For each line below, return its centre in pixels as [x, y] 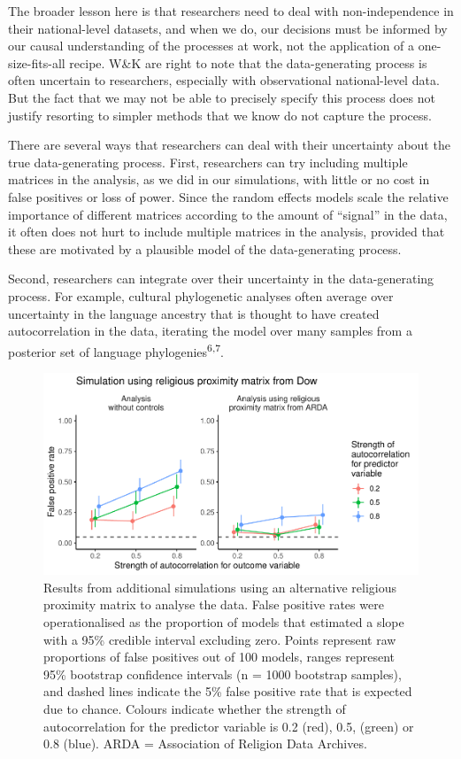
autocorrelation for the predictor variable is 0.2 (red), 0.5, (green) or [229, 726]
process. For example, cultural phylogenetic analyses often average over [201, 295]
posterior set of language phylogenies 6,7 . [116, 350]
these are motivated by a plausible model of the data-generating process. [205, 248]
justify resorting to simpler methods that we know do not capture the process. [220, 115]
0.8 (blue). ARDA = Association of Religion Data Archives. [205, 744]
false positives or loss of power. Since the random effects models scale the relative [228, 196]
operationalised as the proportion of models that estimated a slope [224, 622]
